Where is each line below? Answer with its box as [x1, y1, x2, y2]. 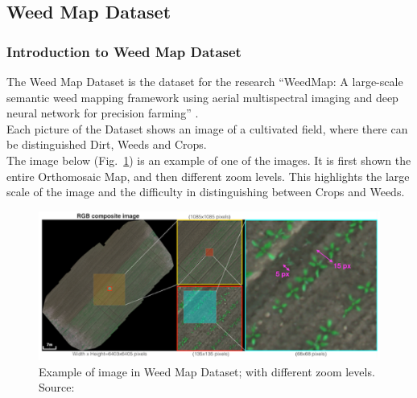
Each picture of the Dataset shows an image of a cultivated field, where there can [6, 120, 408, 137]
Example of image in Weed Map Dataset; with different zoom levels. [39, 363, 375, 380]
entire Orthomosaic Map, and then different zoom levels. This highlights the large [6, 167, 410, 184]
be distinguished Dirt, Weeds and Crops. [6, 136, 207, 153]
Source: [39, 379, 75, 396]
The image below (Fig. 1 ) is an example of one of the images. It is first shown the [6, 151, 411, 168]
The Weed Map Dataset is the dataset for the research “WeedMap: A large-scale [6, 73, 403, 89]
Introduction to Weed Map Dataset [6, 41, 242, 61]
